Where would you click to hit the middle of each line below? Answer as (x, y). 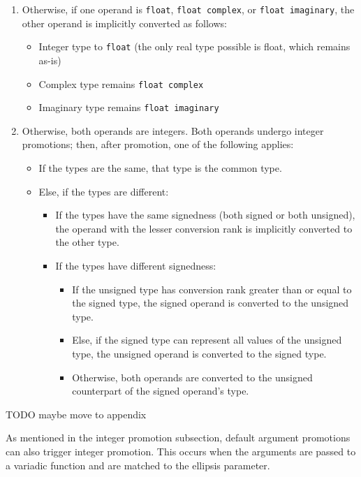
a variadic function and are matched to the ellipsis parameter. (138, 465)
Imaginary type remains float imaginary (129, 107)
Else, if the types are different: (104, 191)
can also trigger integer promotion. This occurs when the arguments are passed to (181, 451)
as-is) (50, 60)
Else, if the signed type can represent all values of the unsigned (207, 340)
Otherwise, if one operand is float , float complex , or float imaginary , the (188, 9)
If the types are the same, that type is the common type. (160, 168)
